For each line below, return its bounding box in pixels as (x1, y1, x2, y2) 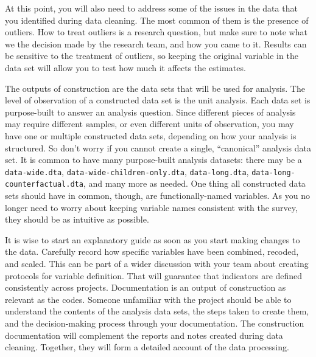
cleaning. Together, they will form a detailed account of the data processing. (5, 341, 289, 353)
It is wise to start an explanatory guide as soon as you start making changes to (5, 233, 300, 246)
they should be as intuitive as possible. (5, 213, 149, 226)
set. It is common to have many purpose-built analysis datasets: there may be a (5, 153, 302, 166)
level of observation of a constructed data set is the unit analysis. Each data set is (5, 94, 311, 106)
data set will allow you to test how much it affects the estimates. (5, 61, 246, 74)
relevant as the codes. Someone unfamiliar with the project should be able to (5, 293, 292, 305)
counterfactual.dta (5, 180, 83, 189)
